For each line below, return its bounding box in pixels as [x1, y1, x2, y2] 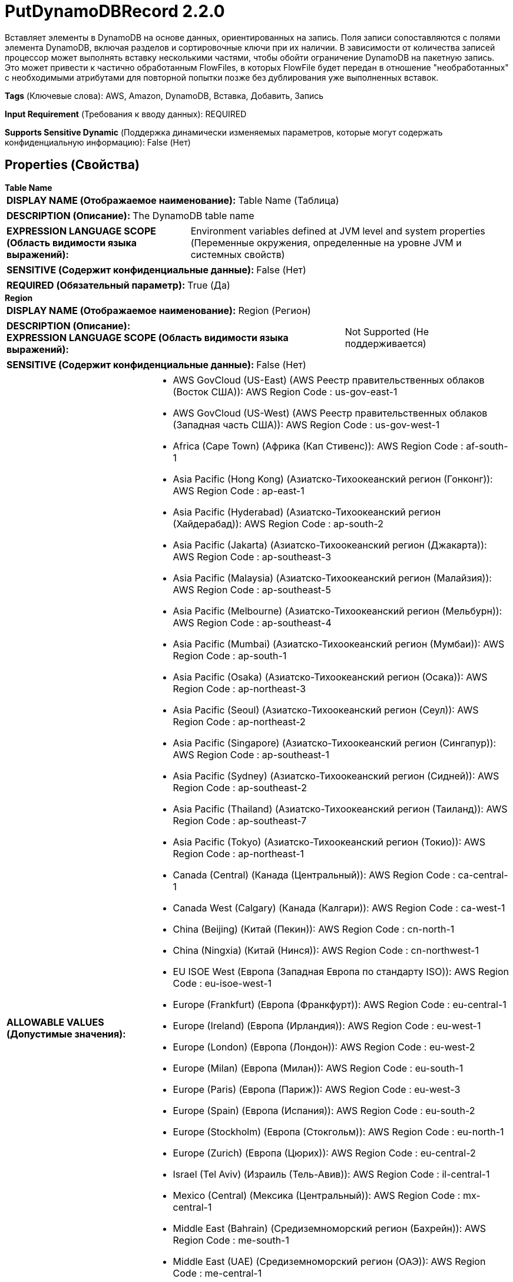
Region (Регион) [238, 304, 311, 316]
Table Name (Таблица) [238, 194, 339, 206]
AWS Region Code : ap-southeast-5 [173, 583, 331, 596]
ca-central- [458, 868, 508, 881]
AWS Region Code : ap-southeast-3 [173, 550, 332, 563]
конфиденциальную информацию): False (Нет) [5, 137, 191, 147]
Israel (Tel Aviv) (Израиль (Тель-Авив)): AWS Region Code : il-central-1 [173, 1168, 490, 1180]
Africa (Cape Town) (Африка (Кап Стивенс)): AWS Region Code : [173, 440, 464, 452]
